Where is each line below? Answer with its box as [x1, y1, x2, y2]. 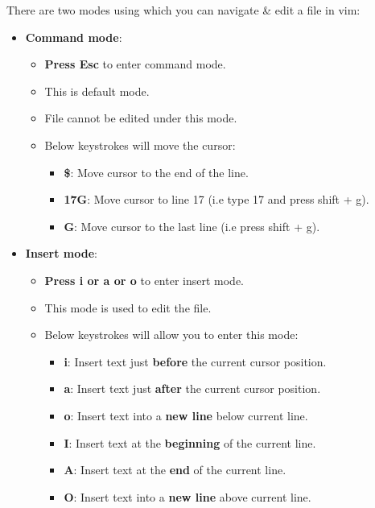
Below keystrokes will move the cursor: [44, 136, 236, 153]
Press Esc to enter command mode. [44, 56, 226, 72]
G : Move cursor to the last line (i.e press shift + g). [64, 217, 320, 234]
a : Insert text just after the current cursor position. [64, 380, 321, 397]
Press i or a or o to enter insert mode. [44, 271, 244, 288]
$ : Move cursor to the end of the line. [64, 163, 249, 180]
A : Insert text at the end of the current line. [64, 461, 286, 478]
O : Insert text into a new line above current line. [64, 488, 311, 505]
